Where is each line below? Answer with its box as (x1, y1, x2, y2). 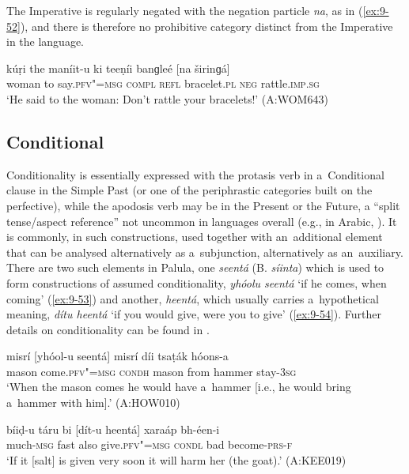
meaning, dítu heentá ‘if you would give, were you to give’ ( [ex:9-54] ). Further (6, 306, 381, 322)
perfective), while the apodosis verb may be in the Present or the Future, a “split (6, 197, 400, 213)
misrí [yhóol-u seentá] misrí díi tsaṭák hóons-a (6, 348, 229, 364)
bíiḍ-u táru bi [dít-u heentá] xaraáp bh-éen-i (6, 420, 220, 437)
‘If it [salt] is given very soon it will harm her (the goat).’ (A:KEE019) (6, 451, 347, 468)
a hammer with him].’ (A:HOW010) (6, 394, 180, 411)
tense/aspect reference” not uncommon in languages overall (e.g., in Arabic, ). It (6, 213, 397, 229)
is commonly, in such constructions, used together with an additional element (6, 228, 383, 245)
